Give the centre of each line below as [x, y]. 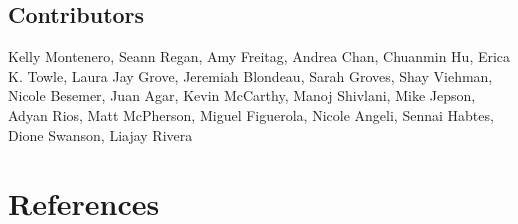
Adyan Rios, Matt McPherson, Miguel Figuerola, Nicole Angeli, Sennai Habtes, [251, 114]
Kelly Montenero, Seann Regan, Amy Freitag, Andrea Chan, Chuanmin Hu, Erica [259, 56]
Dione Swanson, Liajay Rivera [100, 134]
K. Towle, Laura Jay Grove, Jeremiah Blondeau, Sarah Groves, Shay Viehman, [250, 75]
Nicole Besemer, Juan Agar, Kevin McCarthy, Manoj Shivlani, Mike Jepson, [242, 95]
